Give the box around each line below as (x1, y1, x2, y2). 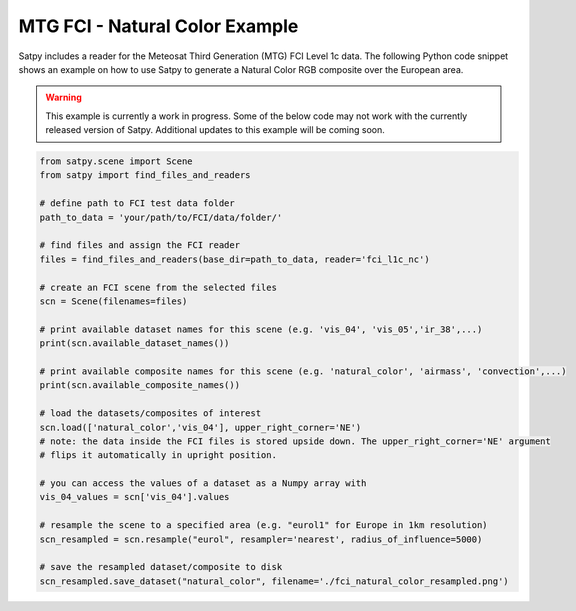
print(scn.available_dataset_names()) (39, 338, 230, 349)
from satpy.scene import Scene (39, 156, 194, 167)
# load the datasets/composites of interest (39, 408, 262, 419)
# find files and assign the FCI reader (39, 240, 240, 251)
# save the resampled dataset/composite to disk (39, 561, 283, 573)
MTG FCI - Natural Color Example (18, 15, 299, 37)
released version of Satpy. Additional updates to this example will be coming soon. (45, 124, 385, 136)
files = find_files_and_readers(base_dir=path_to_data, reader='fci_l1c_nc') (39, 253, 430, 265)
